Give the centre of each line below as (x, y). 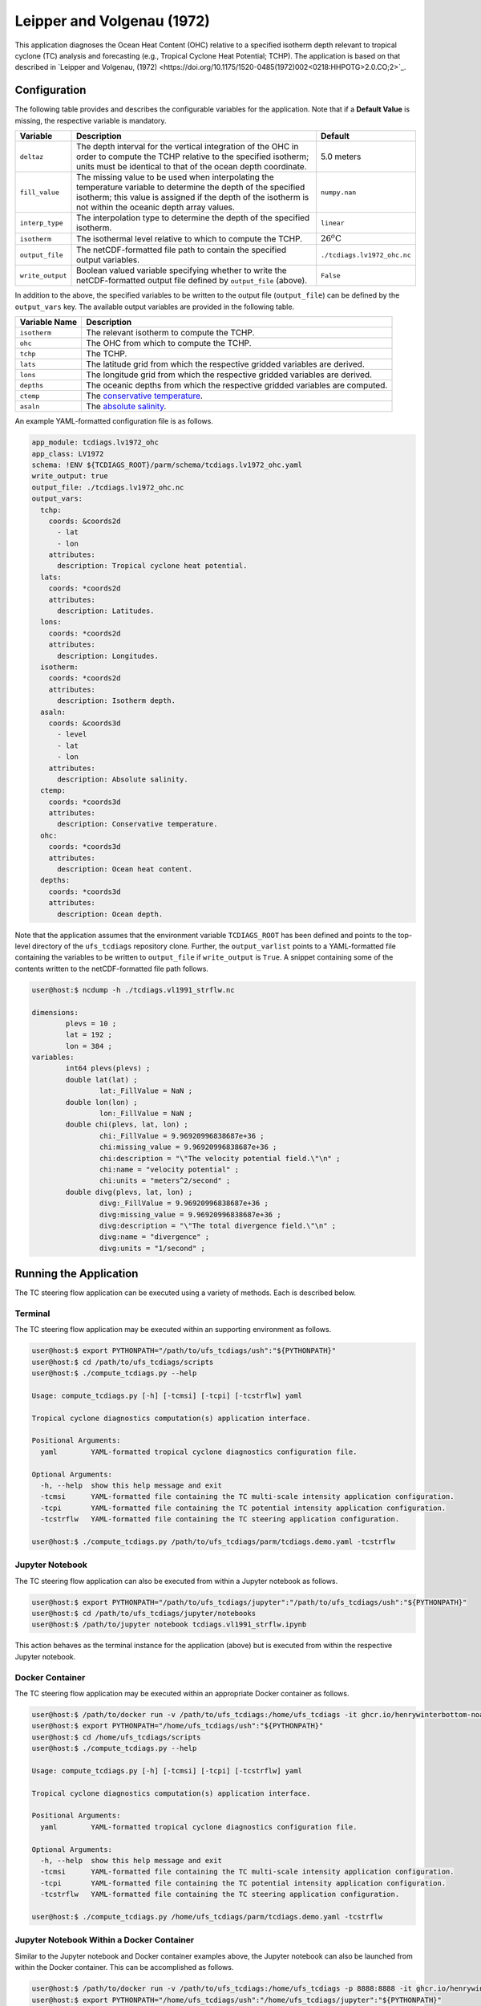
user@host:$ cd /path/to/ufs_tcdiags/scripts (123, 1362)
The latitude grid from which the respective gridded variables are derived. (225, 364)
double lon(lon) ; (101, 1102)
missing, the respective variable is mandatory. (91, 120)
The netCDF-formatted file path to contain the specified (182, 250)
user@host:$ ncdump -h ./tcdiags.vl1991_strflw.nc (133, 990)
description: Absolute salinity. (123, 779)
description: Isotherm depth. (117, 701)
